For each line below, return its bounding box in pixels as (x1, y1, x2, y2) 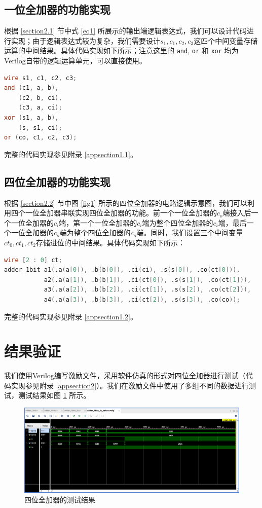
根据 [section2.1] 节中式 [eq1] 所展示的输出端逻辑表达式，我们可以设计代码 (4, 25, 247, 36)
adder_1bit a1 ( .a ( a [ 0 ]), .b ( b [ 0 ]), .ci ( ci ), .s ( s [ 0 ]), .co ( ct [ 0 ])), (4, 266, 240, 274)
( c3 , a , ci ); (18, 104, 62, 112)
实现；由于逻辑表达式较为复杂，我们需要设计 (11, 35, 160, 46)
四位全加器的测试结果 (24, 494, 95, 505)
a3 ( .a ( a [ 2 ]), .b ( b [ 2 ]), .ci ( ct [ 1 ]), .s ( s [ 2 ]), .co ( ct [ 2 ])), (44, 286, 251, 294)
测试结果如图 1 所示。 (18, 390, 91, 401)
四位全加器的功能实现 (4, 173, 110, 189)
